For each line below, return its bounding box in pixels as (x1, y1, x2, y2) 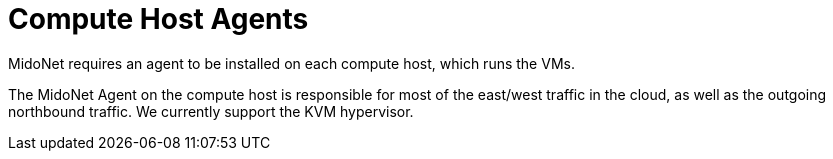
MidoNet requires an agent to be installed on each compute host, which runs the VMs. (8, 54, 575, 72)
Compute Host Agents (8, 2, 309, 36)
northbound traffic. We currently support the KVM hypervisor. (8, 102, 414, 120)
